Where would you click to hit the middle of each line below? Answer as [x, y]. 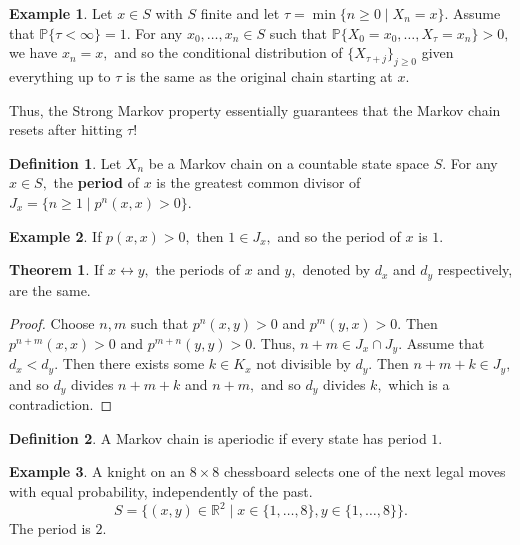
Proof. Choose [52, 323]
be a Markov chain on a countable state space [288, 162]
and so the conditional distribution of [228, 52]
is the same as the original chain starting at [259, 75]
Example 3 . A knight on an [97, 471]
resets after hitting [66, 129]
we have [33, 52]
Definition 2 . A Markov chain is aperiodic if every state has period [218, 437]
